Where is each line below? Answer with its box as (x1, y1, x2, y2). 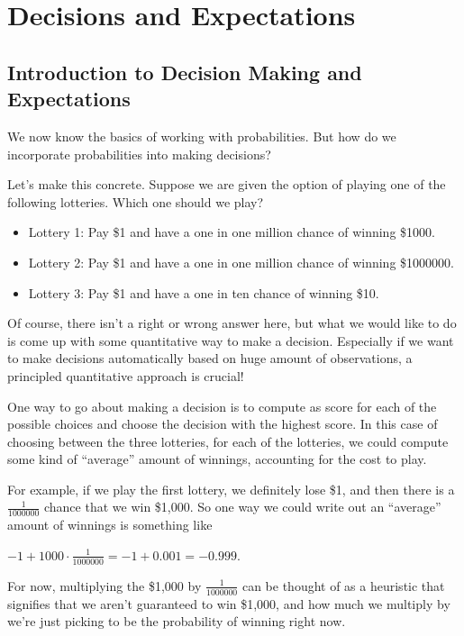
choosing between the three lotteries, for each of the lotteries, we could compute (7, 432, 449, 450)
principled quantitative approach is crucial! (7, 366, 244, 385)
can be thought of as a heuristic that (241, 576, 445, 595)
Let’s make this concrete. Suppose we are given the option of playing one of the (7, 175, 446, 194)
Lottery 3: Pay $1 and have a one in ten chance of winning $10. (28, 283, 379, 302)
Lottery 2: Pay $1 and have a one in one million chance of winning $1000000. (28, 252, 454, 271)
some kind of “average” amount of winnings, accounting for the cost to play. (7, 450, 427, 468)
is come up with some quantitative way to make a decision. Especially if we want (7, 331, 454, 350)
